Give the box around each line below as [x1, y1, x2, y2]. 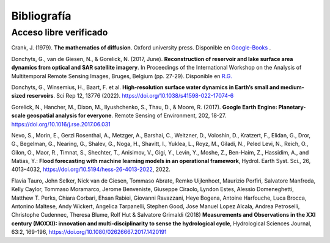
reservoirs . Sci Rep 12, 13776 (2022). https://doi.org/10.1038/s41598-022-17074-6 [26, 92, 234, 100]
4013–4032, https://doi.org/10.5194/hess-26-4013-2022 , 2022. [11, 165, 170, 173]
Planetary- [278, 103, 306, 111]
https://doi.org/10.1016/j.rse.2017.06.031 [11, 120, 111, 128]
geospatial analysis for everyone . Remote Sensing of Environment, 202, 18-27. [26, 112, 227, 119]
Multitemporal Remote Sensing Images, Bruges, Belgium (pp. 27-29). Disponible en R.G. [11, 72, 232, 79]
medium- [280, 83, 305, 91]
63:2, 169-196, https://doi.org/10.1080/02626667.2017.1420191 [11, 228, 167, 236]
